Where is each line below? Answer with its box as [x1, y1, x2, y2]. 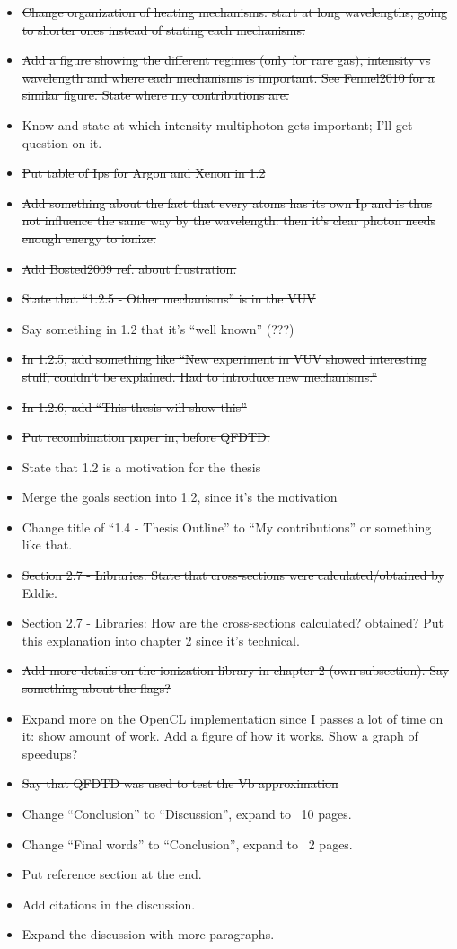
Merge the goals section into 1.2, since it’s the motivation [22, 488, 338, 506]
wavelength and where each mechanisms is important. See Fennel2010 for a [22, 67, 435, 86]
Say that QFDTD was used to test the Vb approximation [22, 774, 338, 793]
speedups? [22, 743, 78, 762]
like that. [22, 535, 73, 554]
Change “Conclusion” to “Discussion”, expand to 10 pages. [22, 804, 352, 822]
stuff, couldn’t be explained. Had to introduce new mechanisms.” [22, 366, 377, 385]
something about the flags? [22, 679, 171, 698]
